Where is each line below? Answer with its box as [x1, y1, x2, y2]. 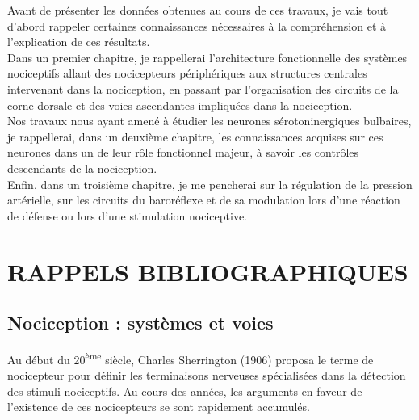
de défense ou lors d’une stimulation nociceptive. [7, 207, 247, 224]
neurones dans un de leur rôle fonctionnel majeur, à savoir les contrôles [7, 144, 359, 161]
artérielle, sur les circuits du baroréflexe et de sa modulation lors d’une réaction [7, 191, 400, 208]
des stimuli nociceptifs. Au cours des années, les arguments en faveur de [7, 382, 362, 399]
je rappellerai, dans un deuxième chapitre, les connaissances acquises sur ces [7, 128, 383, 145]
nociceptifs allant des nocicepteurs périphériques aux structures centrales [7, 65, 367, 82]
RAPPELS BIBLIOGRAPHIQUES [7, 254, 409, 288]
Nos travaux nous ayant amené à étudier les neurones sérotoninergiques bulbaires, [7, 112, 412, 129]
